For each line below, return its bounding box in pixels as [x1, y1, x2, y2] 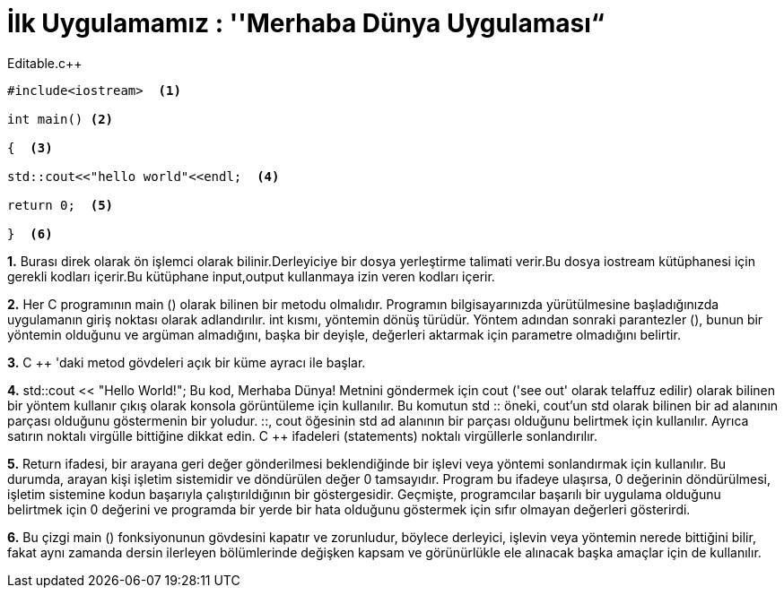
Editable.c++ [7, 55, 83, 71]
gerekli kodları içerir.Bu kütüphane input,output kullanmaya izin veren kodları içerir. [7, 268, 495, 284]
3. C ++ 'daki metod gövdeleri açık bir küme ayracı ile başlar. [7, 354, 366, 370]
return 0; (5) [7, 197, 114, 212]
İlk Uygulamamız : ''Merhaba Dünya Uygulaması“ [7, 8, 605, 39]
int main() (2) [7, 111, 114, 126]
